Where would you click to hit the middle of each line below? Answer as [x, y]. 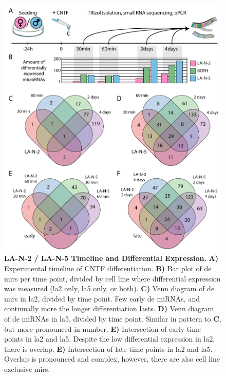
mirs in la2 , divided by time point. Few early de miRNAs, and [102, 298]
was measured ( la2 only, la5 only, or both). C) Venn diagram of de [109, 288]
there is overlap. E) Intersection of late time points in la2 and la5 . [108, 349]
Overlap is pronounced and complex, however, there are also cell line [112, 359]
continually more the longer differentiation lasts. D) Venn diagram [109, 308]
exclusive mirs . [27, 369]
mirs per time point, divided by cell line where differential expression [112, 278]
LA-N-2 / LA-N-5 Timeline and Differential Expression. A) [111, 258]
